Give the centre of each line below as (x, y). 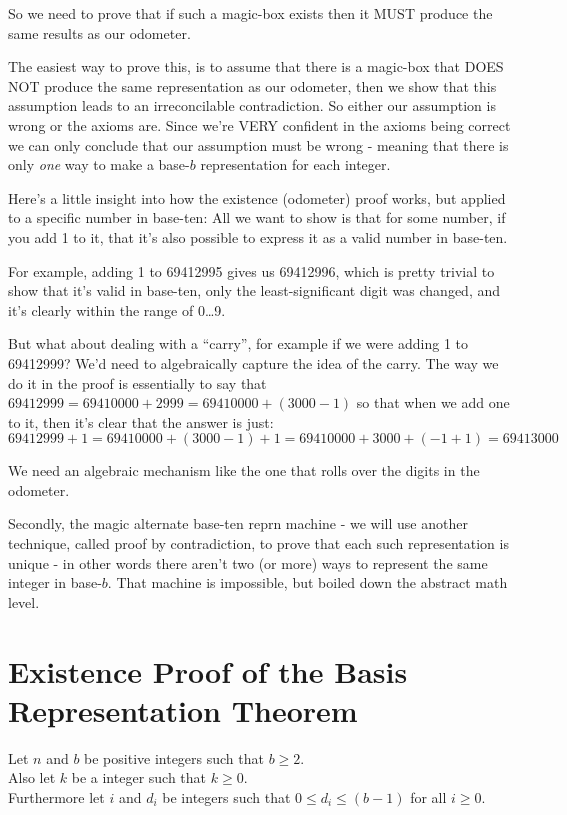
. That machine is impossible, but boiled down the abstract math (307, 582)
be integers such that (226, 796)
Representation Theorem (183, 709)
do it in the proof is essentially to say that (137, 382)
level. (24, 601)
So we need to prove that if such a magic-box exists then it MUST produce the (250, 13)
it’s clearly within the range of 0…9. (117, 309)
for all (428, 796)
